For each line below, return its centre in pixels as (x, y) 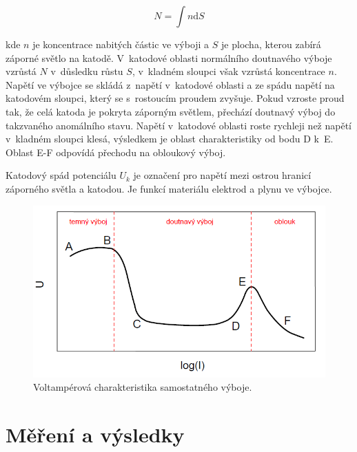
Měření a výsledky (95, 434)
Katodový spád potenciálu (61, 175)
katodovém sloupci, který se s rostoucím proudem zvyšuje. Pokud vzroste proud (175, 98)
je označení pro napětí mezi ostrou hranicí (222, 175)
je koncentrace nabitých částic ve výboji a (121, 44)
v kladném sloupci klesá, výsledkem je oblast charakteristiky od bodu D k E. (170, 139)
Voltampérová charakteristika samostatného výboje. (143, 387)
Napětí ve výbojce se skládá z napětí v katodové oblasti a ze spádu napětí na (170, 84)
